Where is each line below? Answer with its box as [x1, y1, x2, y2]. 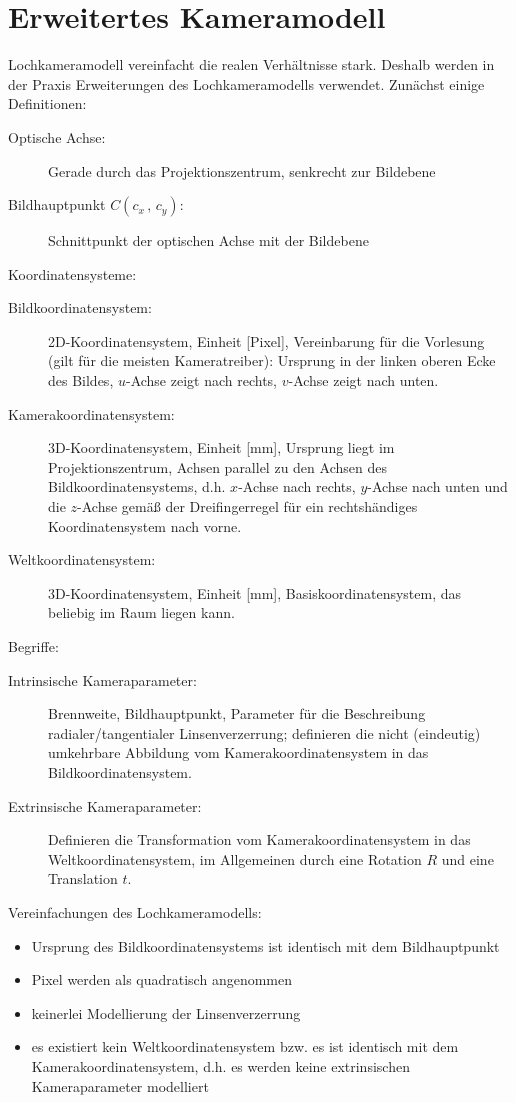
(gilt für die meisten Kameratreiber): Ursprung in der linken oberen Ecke [48, 350, 496, 371]
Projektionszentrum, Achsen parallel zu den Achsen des [48, 456, 387, 477]
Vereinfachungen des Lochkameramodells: [8, 901, 262, 922]
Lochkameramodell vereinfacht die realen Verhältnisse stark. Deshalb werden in [8, 54, 495, 75]
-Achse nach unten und [367, 476, 508, 497]
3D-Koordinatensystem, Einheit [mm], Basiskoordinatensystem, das [48, 582, 462, 603]
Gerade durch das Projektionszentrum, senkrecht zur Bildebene [48, 160, 436, 181]
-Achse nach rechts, [238, 476, 356, 497]
